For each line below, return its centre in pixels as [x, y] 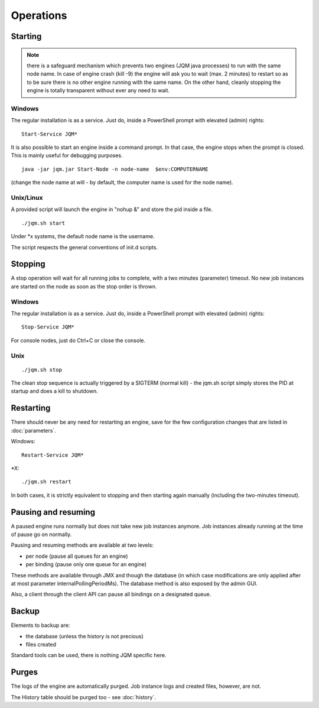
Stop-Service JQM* [48, 327]
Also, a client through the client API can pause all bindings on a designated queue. [111, 595]
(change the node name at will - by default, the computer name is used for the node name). [122, 183]
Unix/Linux [27, 197]
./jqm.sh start [43, 223]
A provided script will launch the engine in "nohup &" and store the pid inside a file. [112, 209]
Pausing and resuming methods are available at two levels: [82, 545]
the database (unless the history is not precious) [85, 636]
